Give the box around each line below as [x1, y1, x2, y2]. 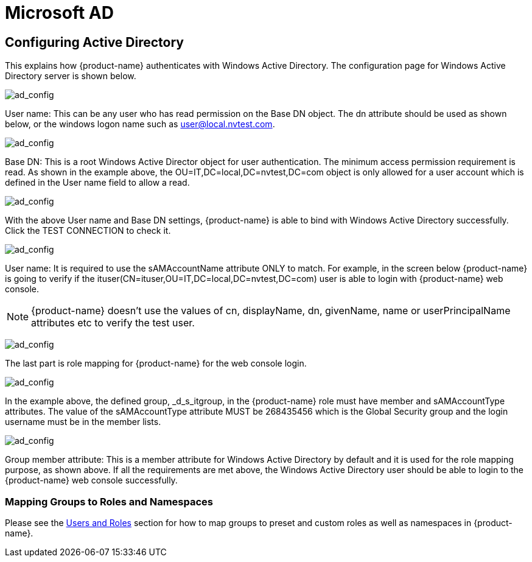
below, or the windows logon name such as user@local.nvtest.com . [5, 119, 275, 130]
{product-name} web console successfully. [5, 475, 178, 486]
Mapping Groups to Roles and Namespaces [5, 495, 214, 508]
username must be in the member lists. [5, 416, 161, 427]
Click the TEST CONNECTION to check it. [5, 225, 171, 236]
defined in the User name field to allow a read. [5, 177, 190, 188]
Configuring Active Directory [5, 34, 184, 50]
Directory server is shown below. [5, 71, 136, 82]
